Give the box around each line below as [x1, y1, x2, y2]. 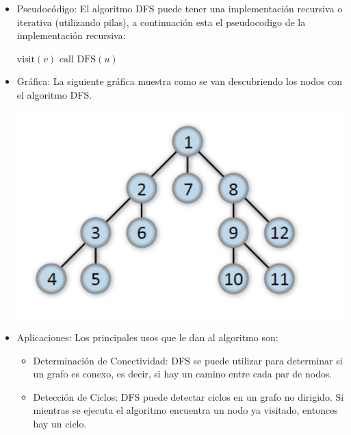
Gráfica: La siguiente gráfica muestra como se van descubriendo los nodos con [16, 74, 343, 88]
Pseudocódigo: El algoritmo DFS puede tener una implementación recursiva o [16, 1, 343, 15]
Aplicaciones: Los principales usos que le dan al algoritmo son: [16, 330, 278, 345]
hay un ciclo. [33, 417, 87, 431]
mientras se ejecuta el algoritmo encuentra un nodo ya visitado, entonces [33, 403, 338, 417]
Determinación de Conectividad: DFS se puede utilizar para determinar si [33, 353, 343, 367]
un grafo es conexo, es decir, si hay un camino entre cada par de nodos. [33, 366, 333, 381]
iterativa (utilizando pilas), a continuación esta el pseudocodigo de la [16, 14, 306, 29]
